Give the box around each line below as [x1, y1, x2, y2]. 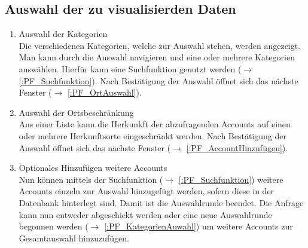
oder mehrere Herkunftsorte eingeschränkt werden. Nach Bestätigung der [19, 129, 286, 142]
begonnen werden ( [19, 220, 89, 232]
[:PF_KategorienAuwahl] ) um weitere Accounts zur [104, 220, 293, 232]
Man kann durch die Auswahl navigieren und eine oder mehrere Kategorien [19, 51, 295, 63]
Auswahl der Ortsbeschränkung [19, 106, 134, 118]
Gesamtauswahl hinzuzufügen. [19, 231, 130, 244]
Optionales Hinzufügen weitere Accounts [19, 161, 167, 174]
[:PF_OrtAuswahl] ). [67, 86, 142, 99]
